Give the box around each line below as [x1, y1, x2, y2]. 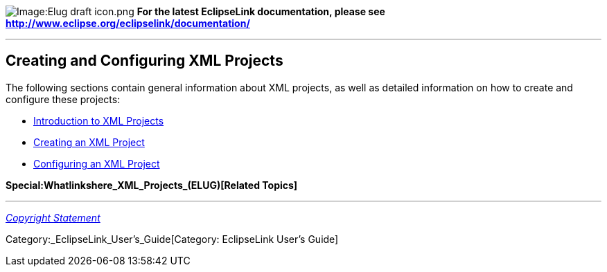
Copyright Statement [6, 211, 100, 224]
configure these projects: [6, 93, 121, 105]
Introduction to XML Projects [33, 114, 164, 127]
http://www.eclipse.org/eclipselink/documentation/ [6, 17, 250, 29]
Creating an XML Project [33, 136, 145, 148]
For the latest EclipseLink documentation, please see [137, 6, 385, 17]
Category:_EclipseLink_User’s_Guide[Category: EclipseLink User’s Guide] [6, 233, 339, 245]
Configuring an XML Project [33, 157, 160, 170]
